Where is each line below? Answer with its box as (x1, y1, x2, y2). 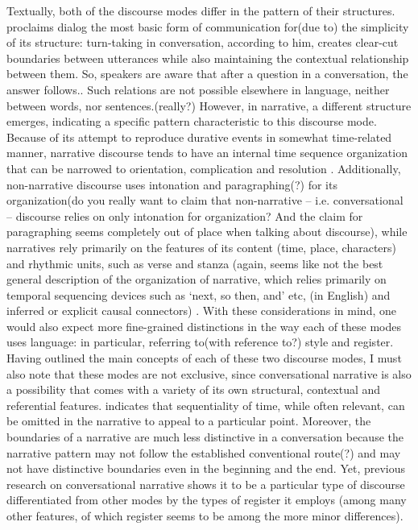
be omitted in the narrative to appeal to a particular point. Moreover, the (6, 412, 371, 429)
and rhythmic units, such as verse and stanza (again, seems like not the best (6, 255, 383, 271)
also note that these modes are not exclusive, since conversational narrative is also (6, 365, 412, 382)
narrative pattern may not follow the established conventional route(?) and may (6, 444, 401, 461)
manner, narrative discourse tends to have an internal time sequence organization (6, 144, 408, 161)
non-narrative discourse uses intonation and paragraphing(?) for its (6, 176, 337, 193)
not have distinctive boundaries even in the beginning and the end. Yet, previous (6, 460, 406, 477)
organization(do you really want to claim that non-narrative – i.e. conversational (6, 192, 404, 209)
